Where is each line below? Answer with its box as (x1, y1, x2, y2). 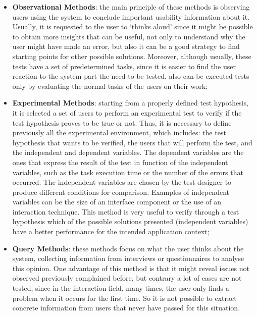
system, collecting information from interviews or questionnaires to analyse (12, 253, 244, 264)
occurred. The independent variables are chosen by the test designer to (12, 177, 232, 187)
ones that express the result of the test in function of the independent (12, 156, 228, 167)
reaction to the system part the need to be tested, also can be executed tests (12, 71, 249, 81)
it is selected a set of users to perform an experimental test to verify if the (12, 107, 242, 118)
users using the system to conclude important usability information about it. (12, 11, 250, 22)
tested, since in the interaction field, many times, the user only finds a (12, 283, 229, 293)
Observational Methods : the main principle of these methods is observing (12, 2, 250, 12)
